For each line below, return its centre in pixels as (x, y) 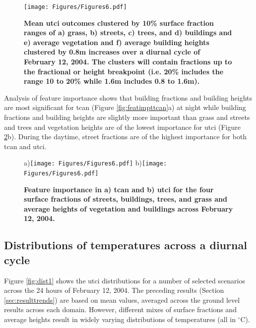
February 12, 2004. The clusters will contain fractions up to (128, 62)
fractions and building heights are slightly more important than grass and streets (127, 117)
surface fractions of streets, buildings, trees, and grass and (126, 199)
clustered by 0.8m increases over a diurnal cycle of (112, 52)
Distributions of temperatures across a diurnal (126, 245)
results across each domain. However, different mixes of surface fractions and (120, 309)
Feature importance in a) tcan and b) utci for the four (119, 189)
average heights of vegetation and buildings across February (128, 208)
